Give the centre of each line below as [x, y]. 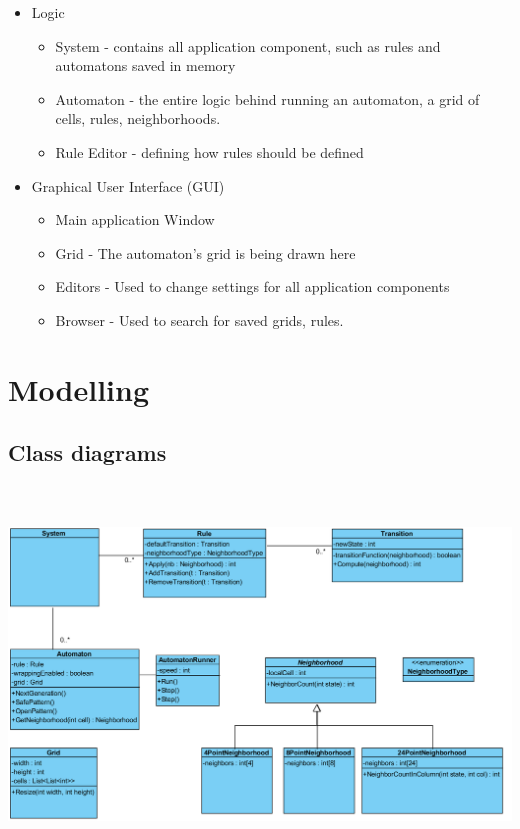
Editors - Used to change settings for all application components [252, 286]
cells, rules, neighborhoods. [138, 118]
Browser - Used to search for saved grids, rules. [199, 319]
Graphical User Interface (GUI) [128, 185]
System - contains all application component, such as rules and [248, 45]
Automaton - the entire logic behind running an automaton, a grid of [267, 98]
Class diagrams [87, 452]
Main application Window [135, 219]
